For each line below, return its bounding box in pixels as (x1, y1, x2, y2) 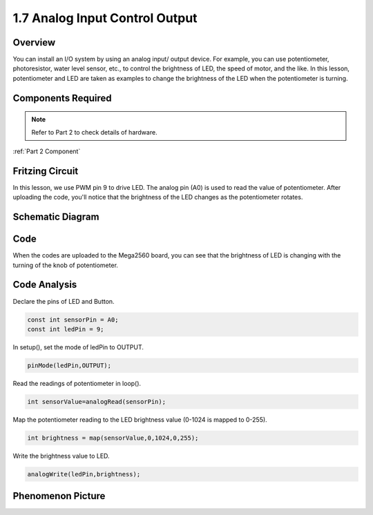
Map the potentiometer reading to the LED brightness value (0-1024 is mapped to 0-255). (12, 415, 267, 424)
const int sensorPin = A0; (27, 315, 119, 324)
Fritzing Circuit (12, 165, 79, 177)
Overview (12, 37, 56, 48)
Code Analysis (12, 279, 77, 291)
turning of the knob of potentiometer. (12, 261, 119, 269)
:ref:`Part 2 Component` (12, 147, 81, 155)
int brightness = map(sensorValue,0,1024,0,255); (27, 434, 199, 442)
